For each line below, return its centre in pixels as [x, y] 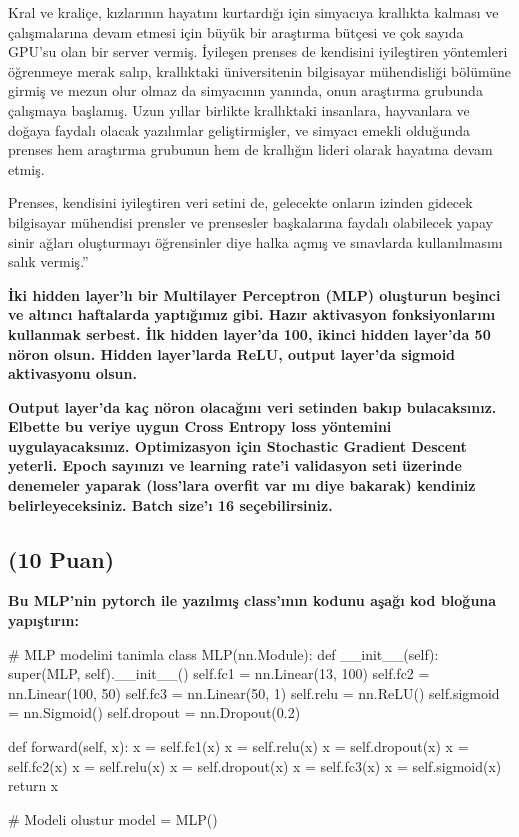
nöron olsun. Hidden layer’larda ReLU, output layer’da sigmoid [232, 353]
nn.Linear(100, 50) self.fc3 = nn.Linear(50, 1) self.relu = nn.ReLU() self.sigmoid [254, 692]
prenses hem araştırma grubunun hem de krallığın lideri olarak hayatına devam [250, 149]
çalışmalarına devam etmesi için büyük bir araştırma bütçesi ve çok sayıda [236, 31]
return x [33, 785]
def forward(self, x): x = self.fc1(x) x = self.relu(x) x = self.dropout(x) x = [238, 746]
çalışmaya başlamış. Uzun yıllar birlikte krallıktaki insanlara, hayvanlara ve [239, 109]
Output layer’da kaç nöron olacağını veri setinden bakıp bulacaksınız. [252, 406]
